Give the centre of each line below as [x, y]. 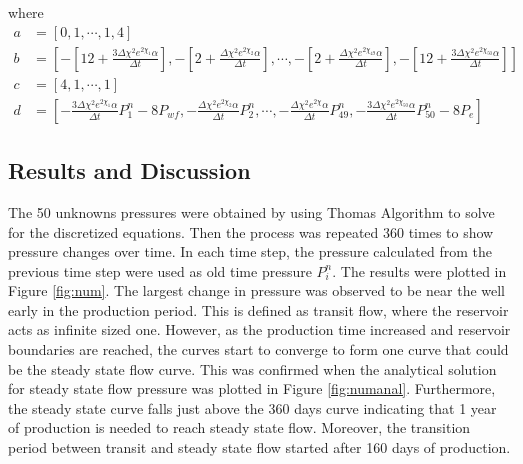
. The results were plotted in [419, 270]
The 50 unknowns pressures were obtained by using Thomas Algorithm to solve [251, 211]
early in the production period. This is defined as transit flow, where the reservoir [258, 309]
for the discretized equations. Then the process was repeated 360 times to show [251, 231]
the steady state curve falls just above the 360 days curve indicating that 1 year [252, 407]
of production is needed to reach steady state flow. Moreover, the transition [239, 427]
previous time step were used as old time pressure [160, 270]
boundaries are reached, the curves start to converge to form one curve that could [258, 349]
